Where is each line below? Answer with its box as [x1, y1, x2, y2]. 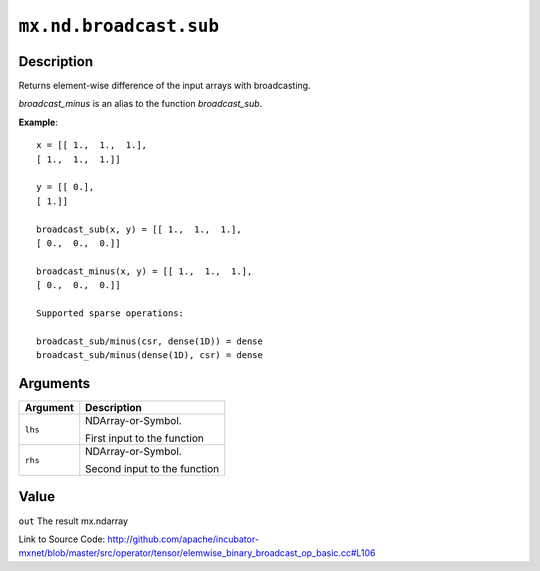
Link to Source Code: [18, 533, 106, 545]
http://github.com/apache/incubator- [107, 533, 260, 545]
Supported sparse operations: [36, 307, 185, 319]
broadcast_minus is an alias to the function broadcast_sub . [18, 98, 263, 110]
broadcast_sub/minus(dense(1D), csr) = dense [36, 350, 264, 361]
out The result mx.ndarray [18, 515, 129, 527]
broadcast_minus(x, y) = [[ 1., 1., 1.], [36, 265, 253, 277]
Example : [18, 116, 59, 128]
